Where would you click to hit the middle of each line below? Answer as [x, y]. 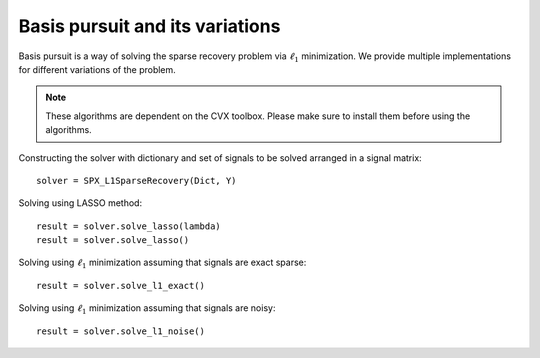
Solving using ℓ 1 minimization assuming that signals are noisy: [147, 309]
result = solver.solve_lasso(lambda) [129, 226]
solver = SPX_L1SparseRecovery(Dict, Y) [136, 180]
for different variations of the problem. [97, 69]
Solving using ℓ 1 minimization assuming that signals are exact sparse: [162, 263]
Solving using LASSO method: [80, 203]
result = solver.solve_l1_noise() [120, 331]
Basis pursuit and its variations [149, 26]
